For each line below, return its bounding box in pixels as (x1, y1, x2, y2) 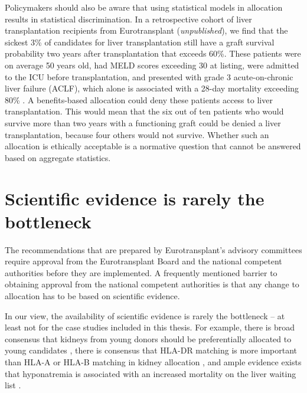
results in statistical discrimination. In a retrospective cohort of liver (5, 12, 252, 25)
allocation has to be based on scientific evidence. (5, 290, 180, 302)
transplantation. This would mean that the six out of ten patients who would (5, 105, 284, 117)
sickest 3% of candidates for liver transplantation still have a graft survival (5, 35, 275, 48)
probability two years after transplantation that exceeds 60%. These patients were (5, 47, 301, 60)
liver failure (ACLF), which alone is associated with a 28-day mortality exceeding (5, 82, 299, 94)
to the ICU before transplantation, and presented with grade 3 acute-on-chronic (5, 70, 293, 83)
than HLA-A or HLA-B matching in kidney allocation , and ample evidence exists (5, 355, 302, 368)
